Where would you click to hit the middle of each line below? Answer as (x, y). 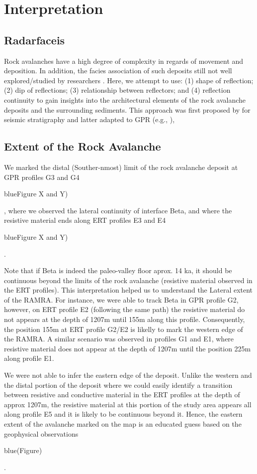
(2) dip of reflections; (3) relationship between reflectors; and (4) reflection (117, 90)
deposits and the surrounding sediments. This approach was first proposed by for (127, 109)
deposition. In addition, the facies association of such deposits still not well (118, 71)
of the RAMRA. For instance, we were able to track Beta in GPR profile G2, (121, 299)
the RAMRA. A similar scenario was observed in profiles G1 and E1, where (119, 339)
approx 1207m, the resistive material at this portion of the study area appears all (128, 404)
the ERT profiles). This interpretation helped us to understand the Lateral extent (128, 290)
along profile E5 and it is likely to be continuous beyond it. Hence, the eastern (123, 414)
